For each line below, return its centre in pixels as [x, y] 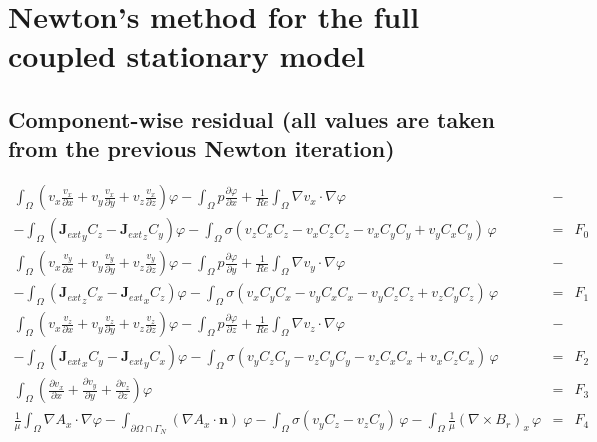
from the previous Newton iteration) [201, 148]
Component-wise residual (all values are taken [251, 118]
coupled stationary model [186, 55]
